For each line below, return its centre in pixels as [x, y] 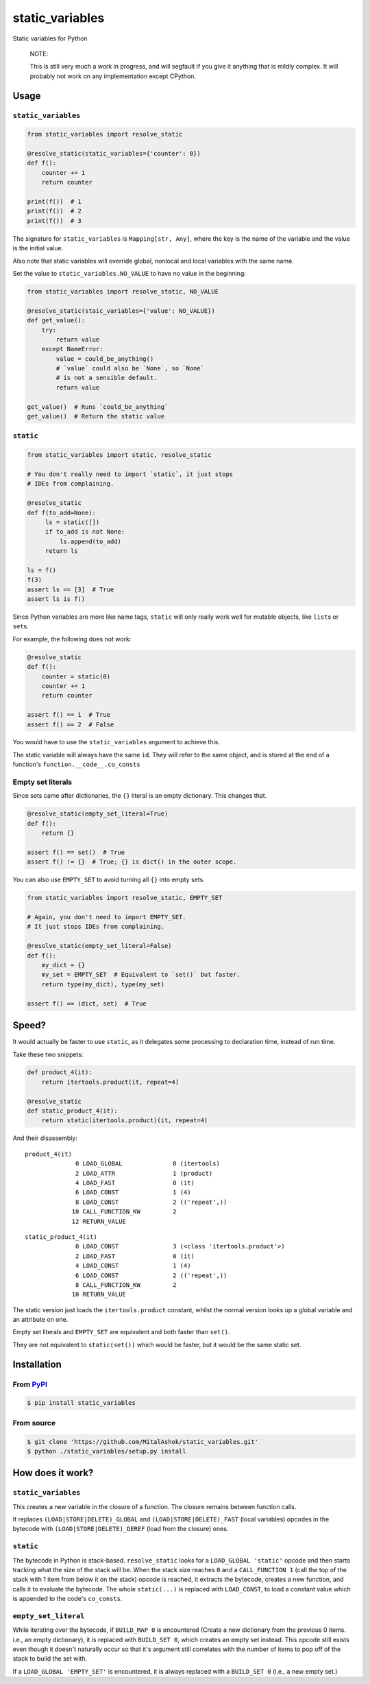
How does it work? [53, 1473]
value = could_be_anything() [105, 359]
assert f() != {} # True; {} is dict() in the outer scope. [132, 862]
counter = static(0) [76, 676]
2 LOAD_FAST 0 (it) [135, 1256]
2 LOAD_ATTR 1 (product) [144, 1173]
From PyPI [30, 1384]
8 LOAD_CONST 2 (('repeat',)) [151, 1202]
